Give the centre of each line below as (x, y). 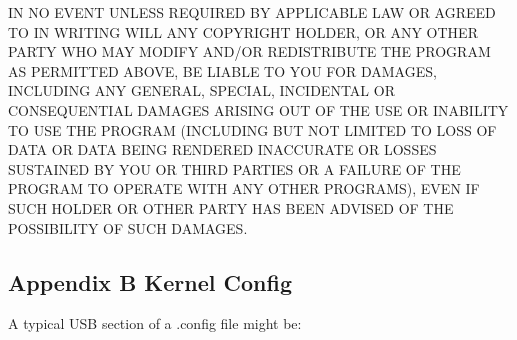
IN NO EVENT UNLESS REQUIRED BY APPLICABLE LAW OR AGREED (252, 12)
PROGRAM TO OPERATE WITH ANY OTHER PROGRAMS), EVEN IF (244, 188)
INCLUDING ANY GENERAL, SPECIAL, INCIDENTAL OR (201, 90)
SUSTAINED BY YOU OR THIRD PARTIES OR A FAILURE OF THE (234, 168)
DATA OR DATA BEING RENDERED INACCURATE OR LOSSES (222, 149)
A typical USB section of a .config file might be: (155, 323)
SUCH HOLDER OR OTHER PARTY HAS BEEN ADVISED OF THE (231, 207)
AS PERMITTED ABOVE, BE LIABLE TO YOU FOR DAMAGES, (222, 70)
